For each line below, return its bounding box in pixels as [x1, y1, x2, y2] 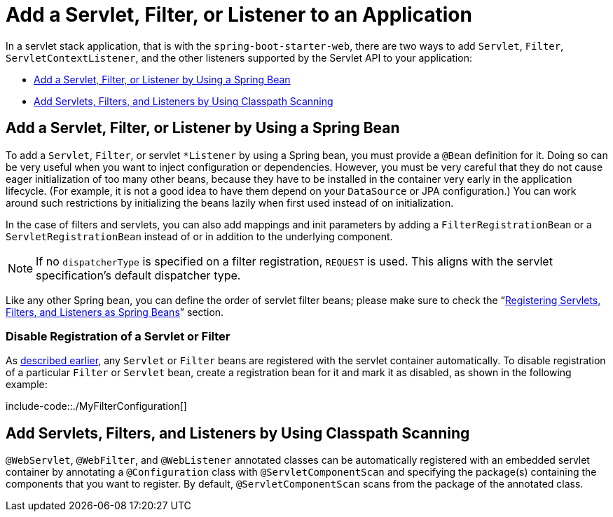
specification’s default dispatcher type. [36, 268, 241, 282]
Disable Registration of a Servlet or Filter [6, 329, 230, 343]
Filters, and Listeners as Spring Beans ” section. [6, 305, 224, 318]
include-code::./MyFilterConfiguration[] [6, 400, 187, 413]
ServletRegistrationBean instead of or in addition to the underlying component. [6, 230, 393, 242]
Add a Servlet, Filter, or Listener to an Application [6, 3, 472, 27]
